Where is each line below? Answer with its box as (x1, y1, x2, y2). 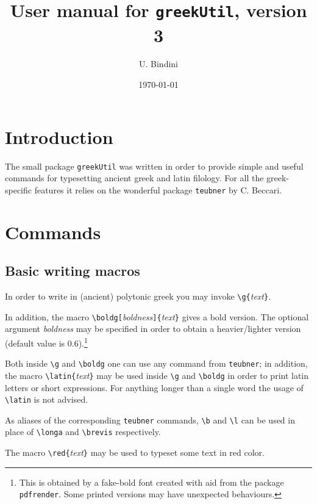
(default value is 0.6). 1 (5, 334, 88, 349)
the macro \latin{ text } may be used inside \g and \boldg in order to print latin (5, 369, 309, 381)
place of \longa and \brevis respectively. (5, 425, 161, 438)
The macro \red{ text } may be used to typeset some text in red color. (5, 446, 265, 459)
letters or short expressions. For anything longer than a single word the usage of (5, 381, 304, 394)
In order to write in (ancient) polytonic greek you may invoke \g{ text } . (5, 290, 271, 303)
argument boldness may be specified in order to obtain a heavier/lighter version (5, 322, 301, 335)
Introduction (5, 124, 113, 149)
